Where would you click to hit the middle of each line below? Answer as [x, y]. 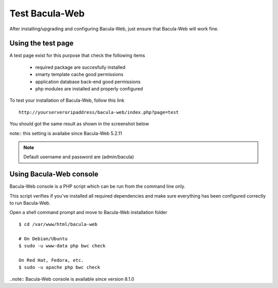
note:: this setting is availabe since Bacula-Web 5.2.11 [66, 133]
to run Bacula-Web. [30, 203]
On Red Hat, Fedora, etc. [51, 260]
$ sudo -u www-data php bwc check [62, 246]
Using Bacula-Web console [54, 174]
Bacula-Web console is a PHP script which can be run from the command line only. [97, 186]
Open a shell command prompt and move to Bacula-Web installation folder [88, 213]
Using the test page [42, 43]
